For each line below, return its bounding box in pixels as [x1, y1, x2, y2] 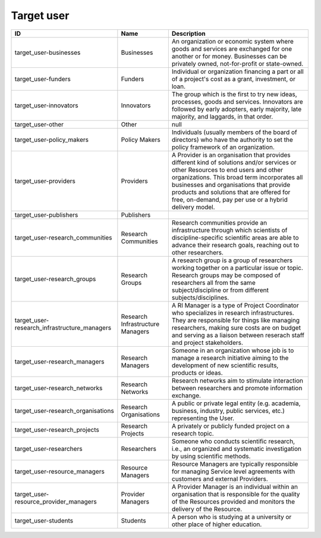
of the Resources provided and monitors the [171, 497, 295, 506]
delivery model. [171, 203, 215, 211]
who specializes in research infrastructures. [171, 309, 294, 317]
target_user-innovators [14, 101, 78, 110]
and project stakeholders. [171, 338, 244, 347]
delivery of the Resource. [171, 505, 243, 513]
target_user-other [14, 120, 64, 128]
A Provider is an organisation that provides [171, 151, 291, 159]
